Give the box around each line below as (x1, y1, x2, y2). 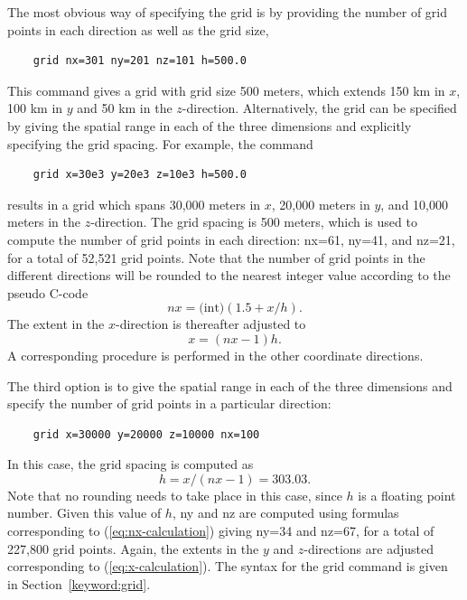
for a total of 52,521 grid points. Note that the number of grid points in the (7, 248, 425, 267)
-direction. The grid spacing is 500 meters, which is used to (90, 212, 417, 231)
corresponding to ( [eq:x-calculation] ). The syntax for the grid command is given (7, 557, 448, 576)
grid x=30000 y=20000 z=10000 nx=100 (33, 427, 260, 441)
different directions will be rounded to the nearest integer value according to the (7, 266, 451, 285)
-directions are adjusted (304, 539, 434, 558)
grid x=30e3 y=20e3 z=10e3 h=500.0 (33, 168, 247, 182)
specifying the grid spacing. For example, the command (7, 134, 313, 153)
